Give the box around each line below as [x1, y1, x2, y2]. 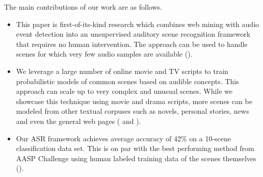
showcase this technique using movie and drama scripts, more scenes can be [16, 95, 252, 106]
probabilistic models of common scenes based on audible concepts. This [16, 75, 239, 86]
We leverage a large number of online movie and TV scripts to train [16, 65, 228, 76]
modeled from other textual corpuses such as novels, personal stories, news [16, 106, 249, 116]
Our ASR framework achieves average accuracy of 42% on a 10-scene [16, 133, 231, 143]
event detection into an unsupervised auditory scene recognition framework [16, 29, 251, 39]
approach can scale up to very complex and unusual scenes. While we [16, 86, 233, 96]
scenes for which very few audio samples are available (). [16, 48, 193, 59]
